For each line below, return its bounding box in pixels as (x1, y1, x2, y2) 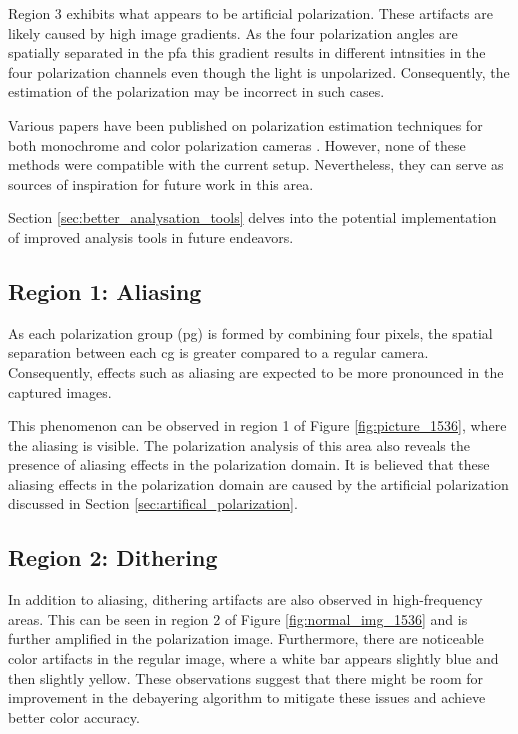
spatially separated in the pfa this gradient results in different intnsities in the (8, 42, 486, 63)
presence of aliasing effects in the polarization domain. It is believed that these (8, 454, 490, 475)
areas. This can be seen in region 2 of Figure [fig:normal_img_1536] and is (8, 608, 468, 629)
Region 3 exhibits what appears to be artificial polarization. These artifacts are (8, 3, 493, 23)
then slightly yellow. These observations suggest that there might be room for (8, 667, 484, 688)
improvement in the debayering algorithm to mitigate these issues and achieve (8, 687, 486, 708)
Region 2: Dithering (8, 542, 218, 573)
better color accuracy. (8, 706, 140, 727)
